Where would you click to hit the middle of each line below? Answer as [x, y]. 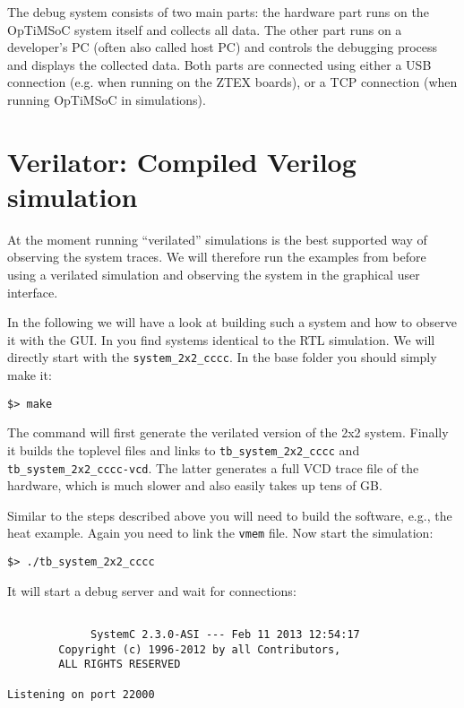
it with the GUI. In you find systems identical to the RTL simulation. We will [221, 339]
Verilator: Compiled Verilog [182, 161]
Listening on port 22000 [81, 694]
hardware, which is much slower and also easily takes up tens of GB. [195, 485]
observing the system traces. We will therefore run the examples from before [217, 257]
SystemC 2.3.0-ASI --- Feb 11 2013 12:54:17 [225, 635]
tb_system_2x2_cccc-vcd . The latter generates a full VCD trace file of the [213, 467]
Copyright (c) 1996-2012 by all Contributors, [200, 649]
